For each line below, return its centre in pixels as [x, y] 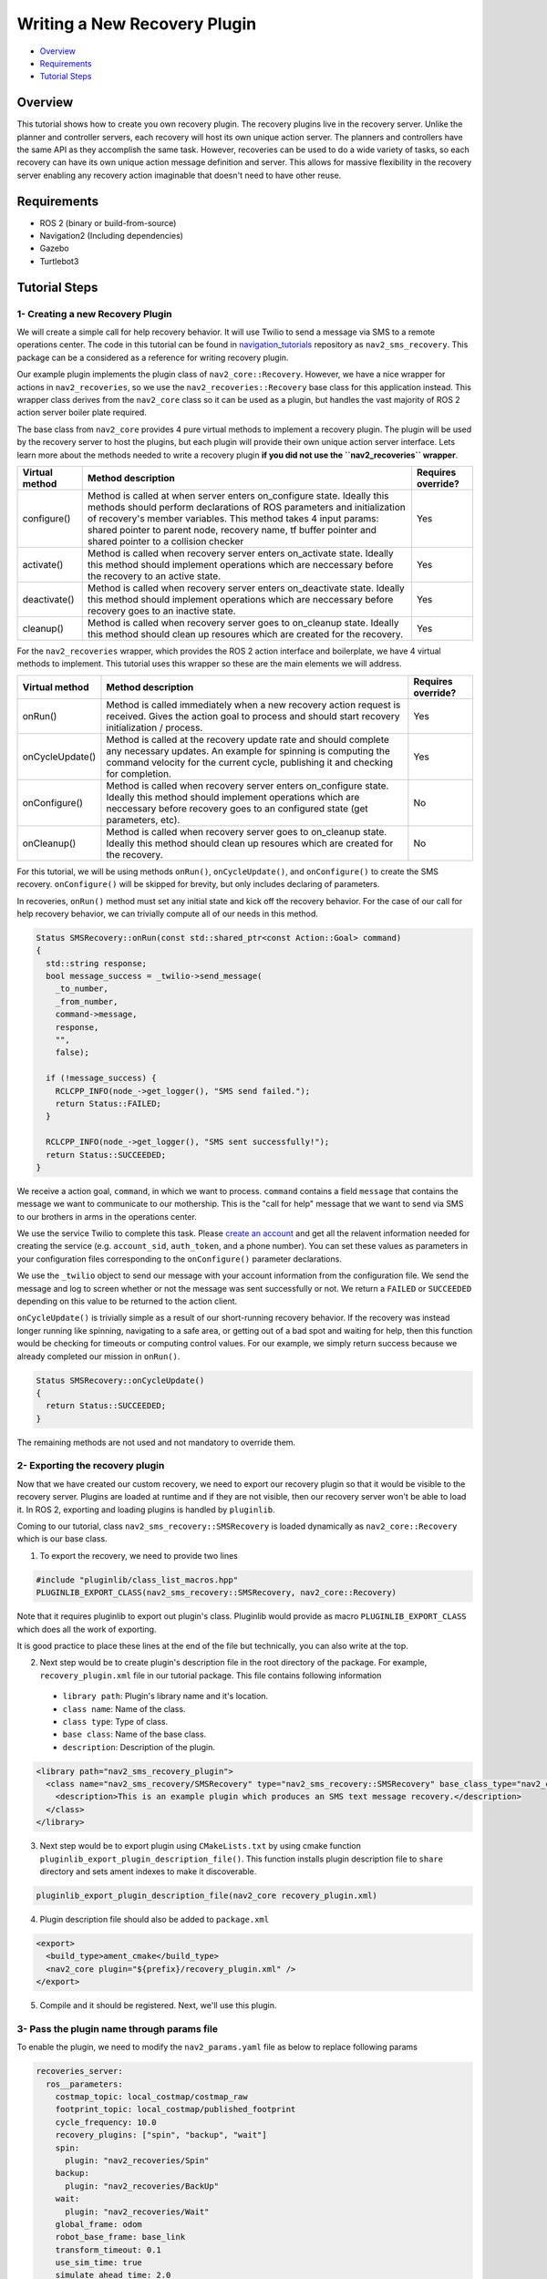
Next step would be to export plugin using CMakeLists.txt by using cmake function [201, 1846]
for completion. [139, 773]
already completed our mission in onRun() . [98, 1356]
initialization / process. [155, 727]
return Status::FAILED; [108, 1103]
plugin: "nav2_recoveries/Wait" [137, 2212]
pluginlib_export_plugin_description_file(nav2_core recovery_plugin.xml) [207, 1895]
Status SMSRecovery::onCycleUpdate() [120, 1380]
